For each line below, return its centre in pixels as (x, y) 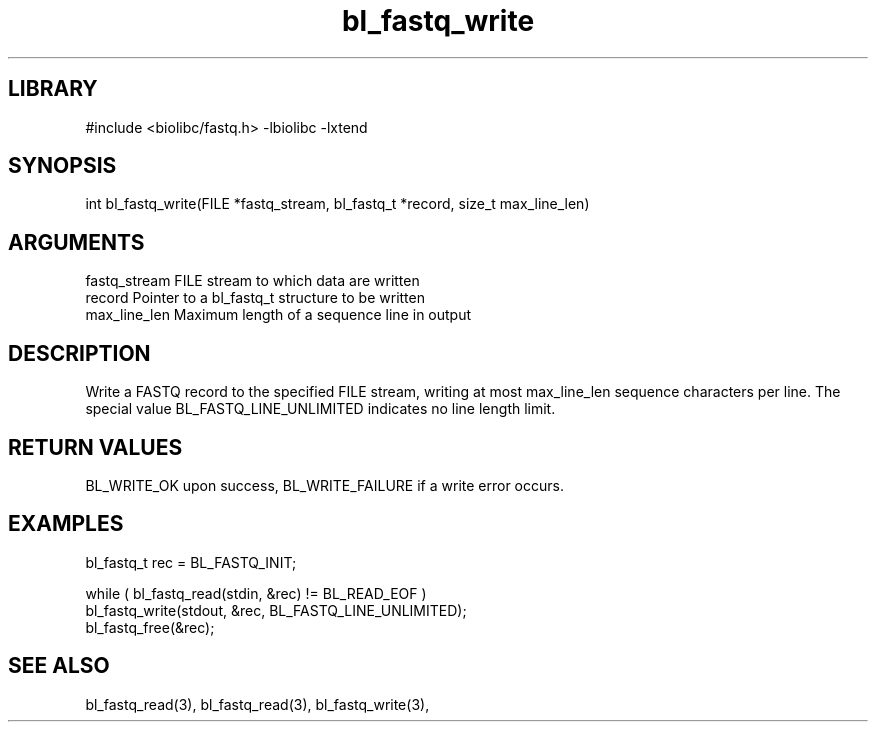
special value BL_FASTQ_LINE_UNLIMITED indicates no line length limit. (320, 409)
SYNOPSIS (62, 166)
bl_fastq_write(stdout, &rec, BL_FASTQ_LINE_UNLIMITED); (276, 610)
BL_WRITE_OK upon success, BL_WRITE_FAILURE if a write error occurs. (324, 485)
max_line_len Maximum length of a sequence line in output (278, 315)
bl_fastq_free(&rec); (150, 627)
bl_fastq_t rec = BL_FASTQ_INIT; (191, 562)
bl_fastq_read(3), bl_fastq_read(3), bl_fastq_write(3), (257, 704)
